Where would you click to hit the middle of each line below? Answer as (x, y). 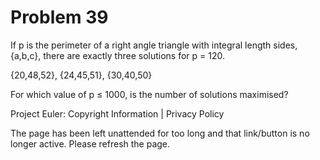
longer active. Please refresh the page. (90, 143)
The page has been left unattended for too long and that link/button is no (160, 133)
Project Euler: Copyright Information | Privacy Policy (117, 113)
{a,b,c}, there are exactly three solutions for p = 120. (117, 55)
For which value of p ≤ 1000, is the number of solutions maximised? (149, 94)
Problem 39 (59, 17)
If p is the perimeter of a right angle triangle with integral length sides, (154, 45)
